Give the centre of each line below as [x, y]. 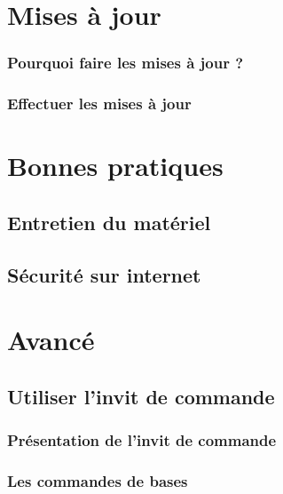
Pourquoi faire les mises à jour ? [126, 63]
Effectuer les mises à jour [99, 104]
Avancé [51, 340]
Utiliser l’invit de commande [141, 396]
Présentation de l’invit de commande [142, 440]
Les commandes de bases [98, 480]
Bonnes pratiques [115, 166]
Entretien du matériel [109, 222]
